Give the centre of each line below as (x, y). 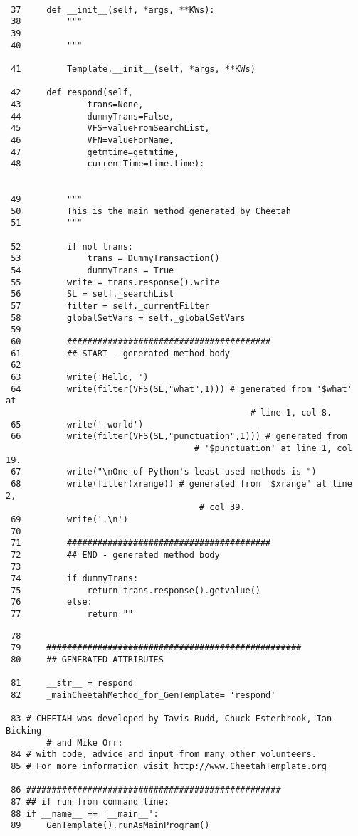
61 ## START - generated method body (120, 353)
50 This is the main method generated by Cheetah (151, 211)
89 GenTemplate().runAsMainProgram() (110, 826)
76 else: (52, 602)
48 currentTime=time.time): (108, 164)
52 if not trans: (72, 247)
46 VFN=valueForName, (93, 140)
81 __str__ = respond (72, 683)
